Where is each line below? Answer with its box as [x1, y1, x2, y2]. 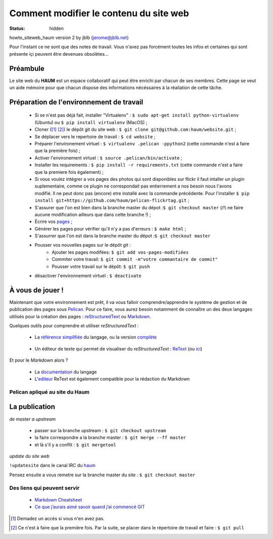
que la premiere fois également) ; [34, 169, 104, 175]
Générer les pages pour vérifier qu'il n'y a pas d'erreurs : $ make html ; [34, 225, 187, 232]
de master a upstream [9, 416, 56, 422]
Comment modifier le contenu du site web [9, 8, 189, 19]
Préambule [9, 64, 45, 73]
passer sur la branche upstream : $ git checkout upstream [34, 427, 166, 433]
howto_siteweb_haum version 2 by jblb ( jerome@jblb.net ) [9, 34, 129, 41]
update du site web [9, 453, 50, 459]
